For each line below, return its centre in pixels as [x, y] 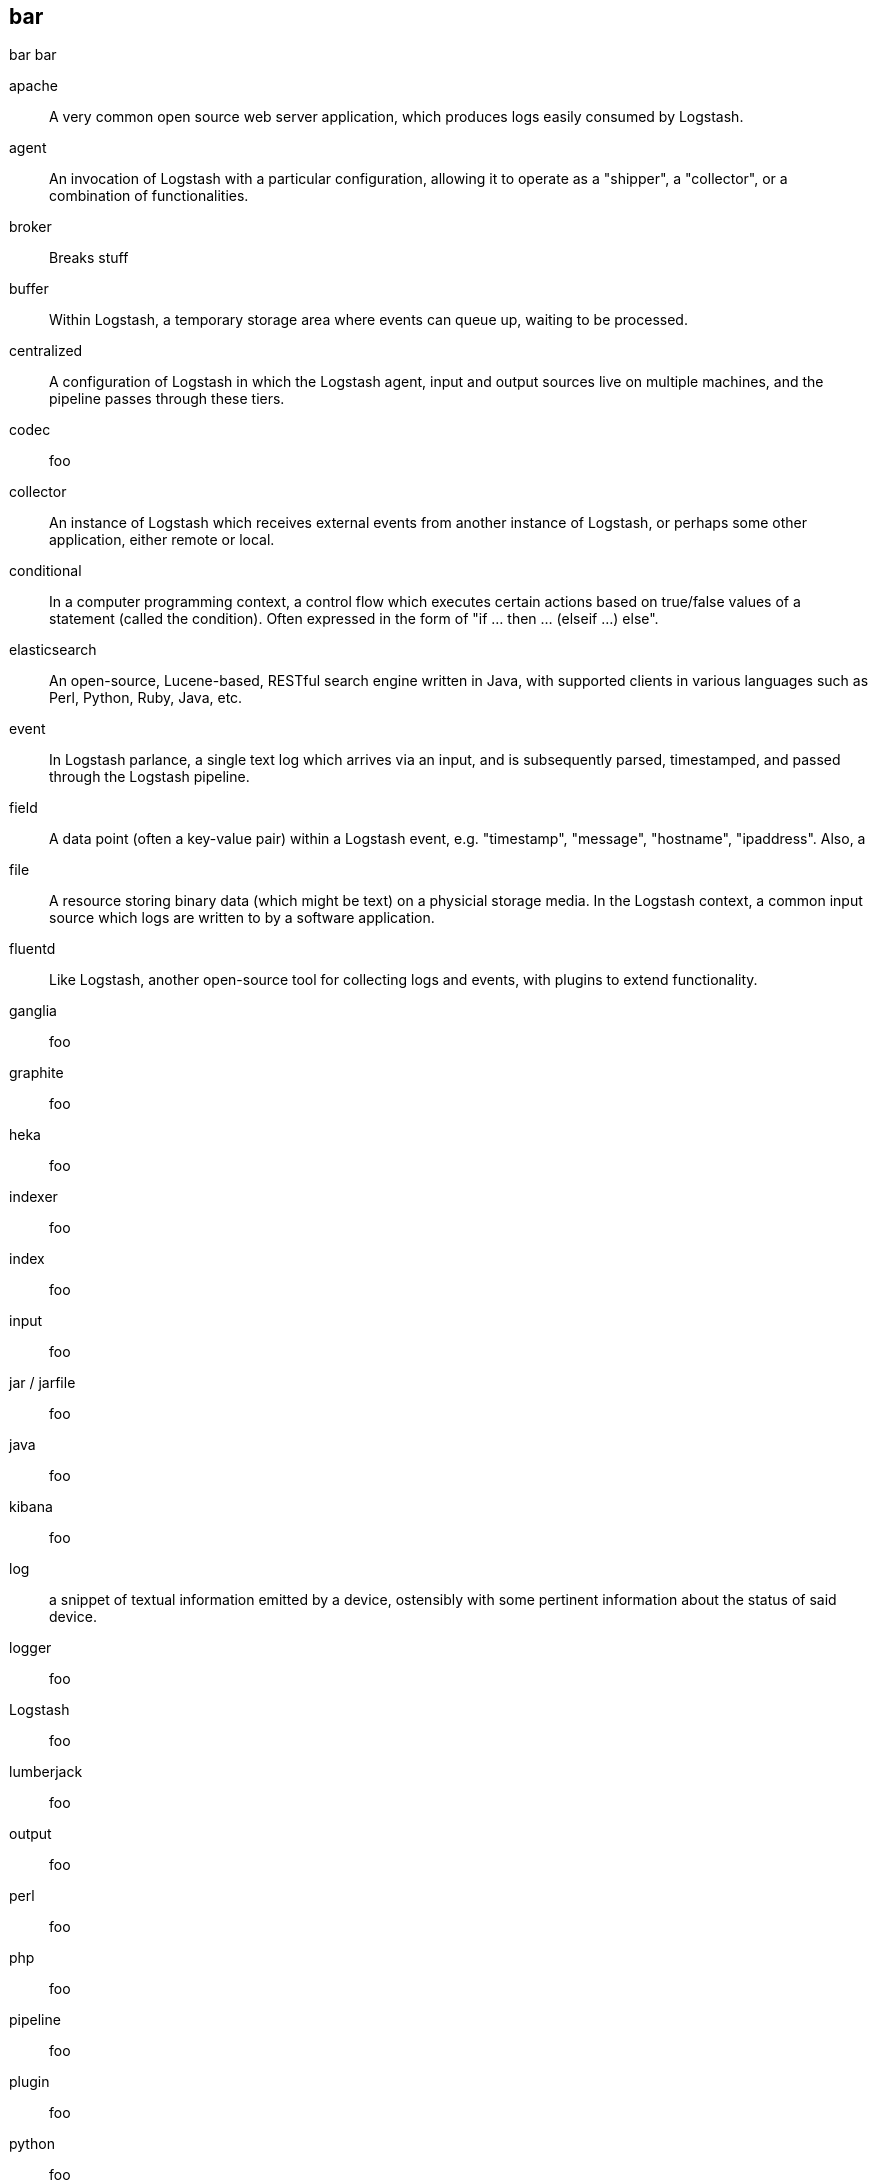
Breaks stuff [89, 258]
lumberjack [46, 1772]
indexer [33, 1197]
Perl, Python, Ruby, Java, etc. [146, 698]
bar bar [33, 55]
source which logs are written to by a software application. [242, 918]
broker [30, 227]
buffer [29, 289]
